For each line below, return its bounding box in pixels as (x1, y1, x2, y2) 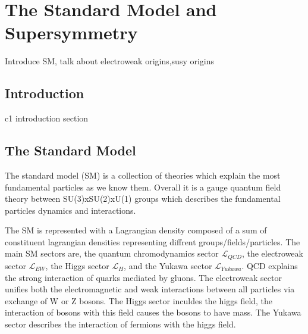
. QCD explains (241, 259, 298, 271)
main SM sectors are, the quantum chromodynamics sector (5, 247, 219, 260)
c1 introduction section (5, 112, 89, 124)
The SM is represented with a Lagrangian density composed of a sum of (5, 224, 267, 236)
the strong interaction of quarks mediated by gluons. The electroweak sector (5, 271, 282, 283)
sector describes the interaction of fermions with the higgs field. (5, 317, 236, 330)
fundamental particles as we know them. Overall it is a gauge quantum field (5, 180, 281, 193)
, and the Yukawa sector (124, 259, 212, 271)
